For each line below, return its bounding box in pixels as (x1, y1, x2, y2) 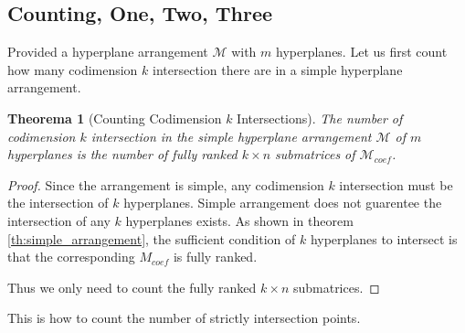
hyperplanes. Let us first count (276, 42, 448, 61)
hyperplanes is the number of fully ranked (7, 145, 238, 164)
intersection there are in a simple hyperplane (153, 59, 403, 79)
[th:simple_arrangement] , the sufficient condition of (7, 229, 296, 248)
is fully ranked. (173, 247, 258, 266)
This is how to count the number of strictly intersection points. (7, 308, 361, 328)
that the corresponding (7, 247, 135, 266)
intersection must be (339, 175, 453, 194)
